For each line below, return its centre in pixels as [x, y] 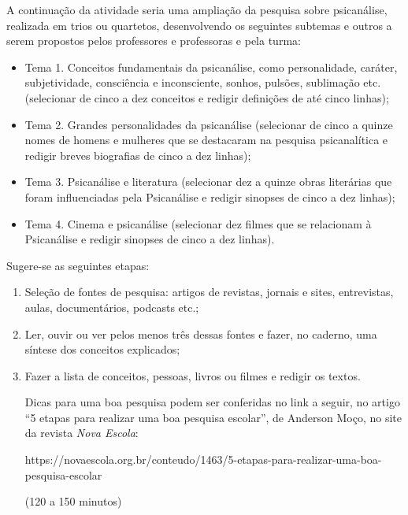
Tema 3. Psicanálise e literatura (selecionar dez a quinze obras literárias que [208, 182]
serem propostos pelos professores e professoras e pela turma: [154, 41]
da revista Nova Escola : [82, 433]
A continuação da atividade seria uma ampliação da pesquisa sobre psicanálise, [197, 9]
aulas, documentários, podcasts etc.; [112, 307]
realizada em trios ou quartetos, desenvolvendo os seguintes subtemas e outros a [199, 25]
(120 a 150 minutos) [73, 501]
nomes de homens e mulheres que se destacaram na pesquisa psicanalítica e [206, 140]
